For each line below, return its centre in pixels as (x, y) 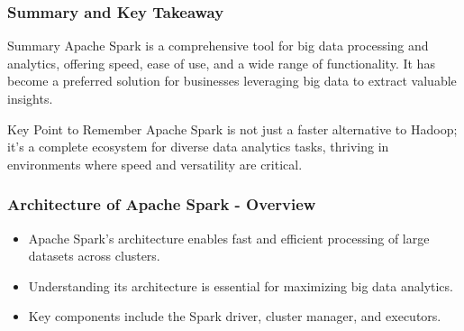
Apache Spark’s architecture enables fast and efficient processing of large (229, 238)
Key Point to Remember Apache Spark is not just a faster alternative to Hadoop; (232, 129)
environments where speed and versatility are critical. (155, 164)
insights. (30, 98)
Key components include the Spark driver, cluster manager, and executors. (235, 316)
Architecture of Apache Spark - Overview (162, 204)
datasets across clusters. (94, 256)
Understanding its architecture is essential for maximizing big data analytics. (241, 285)
